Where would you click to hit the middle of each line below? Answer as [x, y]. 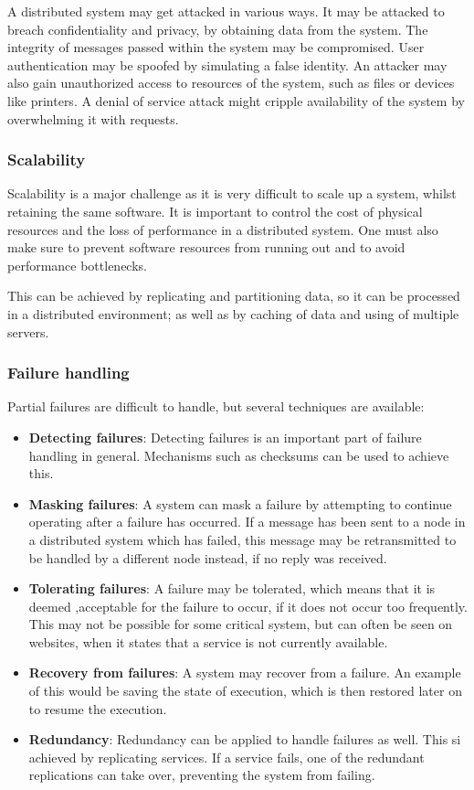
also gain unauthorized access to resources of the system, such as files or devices [231, 83]
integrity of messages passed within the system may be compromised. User [216, 47]
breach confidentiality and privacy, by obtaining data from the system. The [218, 29]
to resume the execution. [98, 708]
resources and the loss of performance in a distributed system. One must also [223, 229]
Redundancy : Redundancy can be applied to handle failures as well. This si [245, 739]
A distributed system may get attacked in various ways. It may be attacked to [226, 11]
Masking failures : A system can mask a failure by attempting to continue [240, 503]
